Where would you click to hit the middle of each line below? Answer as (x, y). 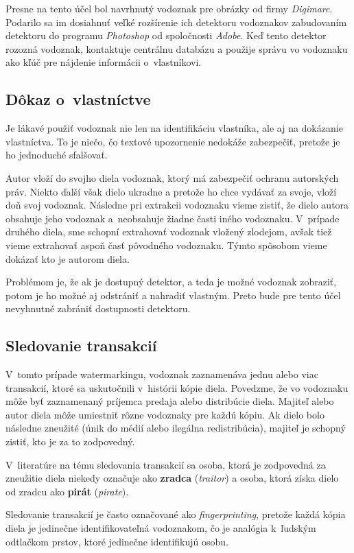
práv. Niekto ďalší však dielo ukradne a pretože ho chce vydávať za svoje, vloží (171, 191)
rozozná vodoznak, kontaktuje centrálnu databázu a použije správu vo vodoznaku (177, 48)
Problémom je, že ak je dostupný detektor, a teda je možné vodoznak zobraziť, (171, 282)
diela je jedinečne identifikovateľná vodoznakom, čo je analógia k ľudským (161, 528)
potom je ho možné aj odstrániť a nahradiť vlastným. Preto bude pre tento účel (173, 295)
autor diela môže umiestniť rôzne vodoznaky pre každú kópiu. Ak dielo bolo (165, 414)
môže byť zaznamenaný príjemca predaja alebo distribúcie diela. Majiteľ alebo (170, 401)
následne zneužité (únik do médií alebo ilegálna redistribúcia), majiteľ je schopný (176, 428)
